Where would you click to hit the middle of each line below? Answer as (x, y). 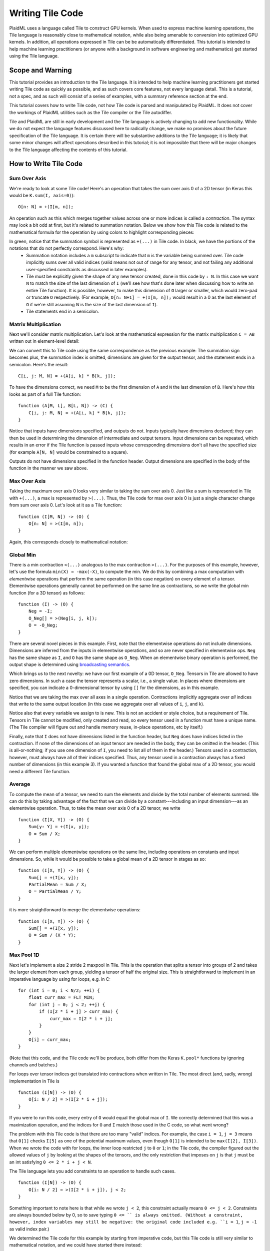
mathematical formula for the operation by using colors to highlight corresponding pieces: (102, 232)
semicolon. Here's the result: (39, 364)
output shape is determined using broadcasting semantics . (70, 665)
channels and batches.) (33, 1065)
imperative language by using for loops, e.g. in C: (60, 979)
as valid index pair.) (29, 1229)
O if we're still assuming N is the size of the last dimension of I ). (92, 304)
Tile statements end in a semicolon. (63, 311)
